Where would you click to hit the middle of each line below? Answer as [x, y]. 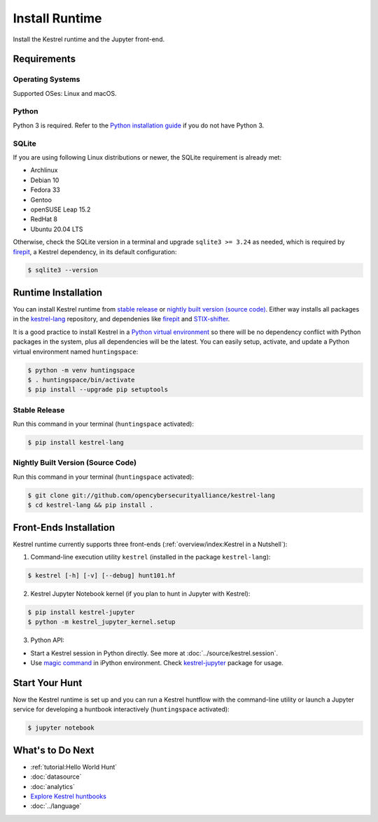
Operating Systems [47, 79]
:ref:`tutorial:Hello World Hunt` [74, 767]
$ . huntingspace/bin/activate [82, 379]
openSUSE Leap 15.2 [61, 209]
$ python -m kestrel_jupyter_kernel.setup [101, 622]
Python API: [47, 640]
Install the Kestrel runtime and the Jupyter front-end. [89, 39]
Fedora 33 [45, 190]
